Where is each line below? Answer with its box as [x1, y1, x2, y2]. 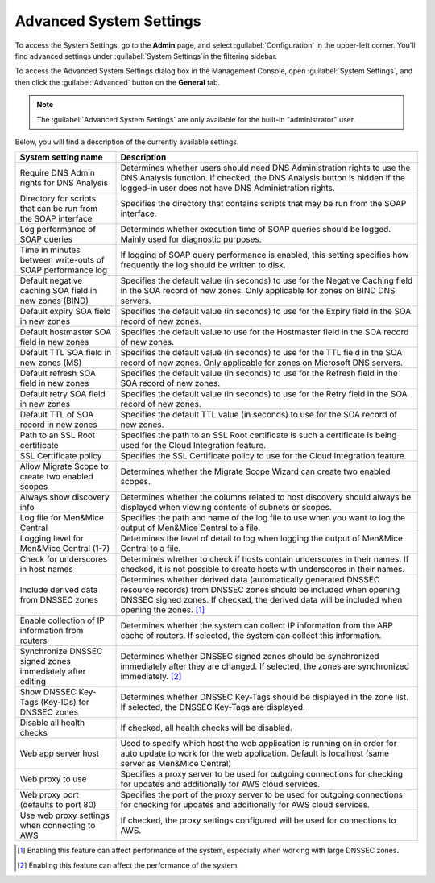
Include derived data [19, 584, 98, 595]
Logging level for [19, 533, 84, 544]
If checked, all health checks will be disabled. [120, 722, 293, 733]
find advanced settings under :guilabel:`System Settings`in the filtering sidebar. [14, 51, 278, 60]
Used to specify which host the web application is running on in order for [120, 738, 397, 749]
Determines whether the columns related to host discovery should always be [120, 491, 412, 503]
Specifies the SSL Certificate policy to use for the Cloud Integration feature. [120, 450, 407, 462]
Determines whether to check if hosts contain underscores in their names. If [120, 553, 409, 565]
